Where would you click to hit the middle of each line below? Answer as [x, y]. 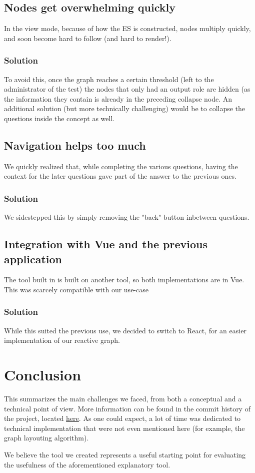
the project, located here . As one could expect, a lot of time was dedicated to [122, 418]
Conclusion [43, 375]
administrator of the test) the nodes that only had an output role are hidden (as [127, 89]
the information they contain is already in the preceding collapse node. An [118, 98]
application [33, 259]
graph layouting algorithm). [46, 438]
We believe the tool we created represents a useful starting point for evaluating [125, 455]
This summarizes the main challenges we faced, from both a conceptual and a [123, 399]
